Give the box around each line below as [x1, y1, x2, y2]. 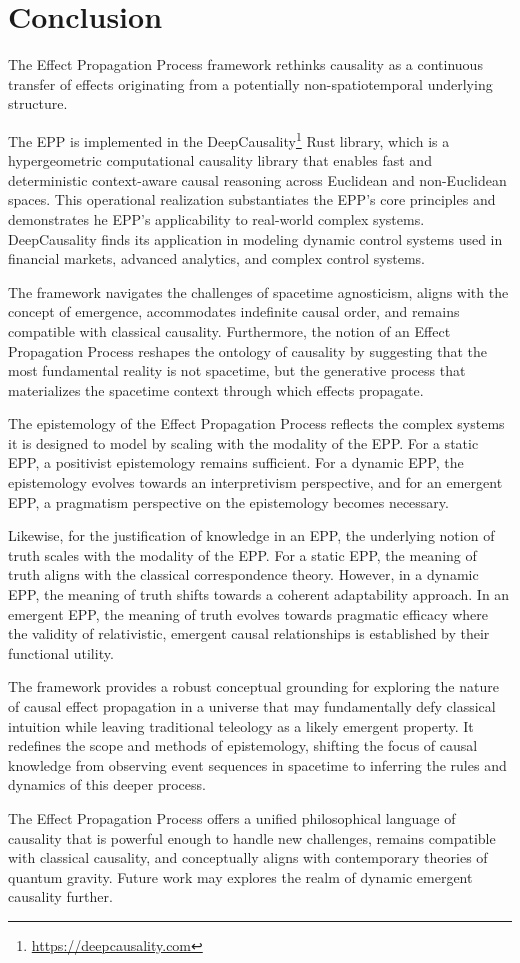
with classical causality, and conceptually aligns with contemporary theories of [8, 847, 488, 868]
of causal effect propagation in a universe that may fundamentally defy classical [8, 696, 496, 716]
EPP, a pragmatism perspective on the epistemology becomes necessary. [8, 491, 449, 512]
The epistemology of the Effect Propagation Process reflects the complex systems [8, 413, 505, 434]
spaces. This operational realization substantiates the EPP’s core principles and [8, 189, 496, 210]
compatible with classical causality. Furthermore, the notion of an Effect [8, 320, 451, 341]
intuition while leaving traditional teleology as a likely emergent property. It [8, 715, 474, 736]
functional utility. [8, 642, 114, 663]
